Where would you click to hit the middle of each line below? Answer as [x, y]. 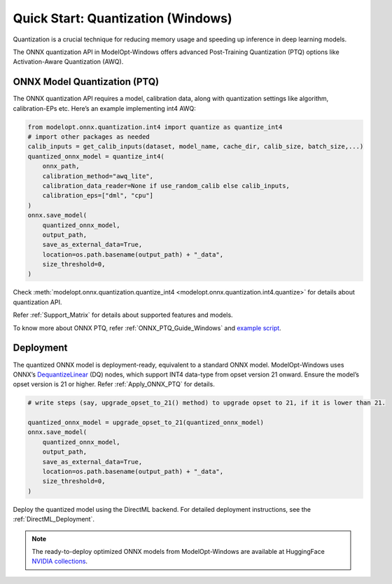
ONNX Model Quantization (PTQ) [86, 82]
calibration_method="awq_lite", [98, 176]
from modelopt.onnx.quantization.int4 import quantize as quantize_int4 [155, 127]
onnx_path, [61, 166]
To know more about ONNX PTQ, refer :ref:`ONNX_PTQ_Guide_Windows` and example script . [147, 328]
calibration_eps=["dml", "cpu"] [98, 196]
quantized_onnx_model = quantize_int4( [96, 156]
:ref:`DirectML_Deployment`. [54, 520]
